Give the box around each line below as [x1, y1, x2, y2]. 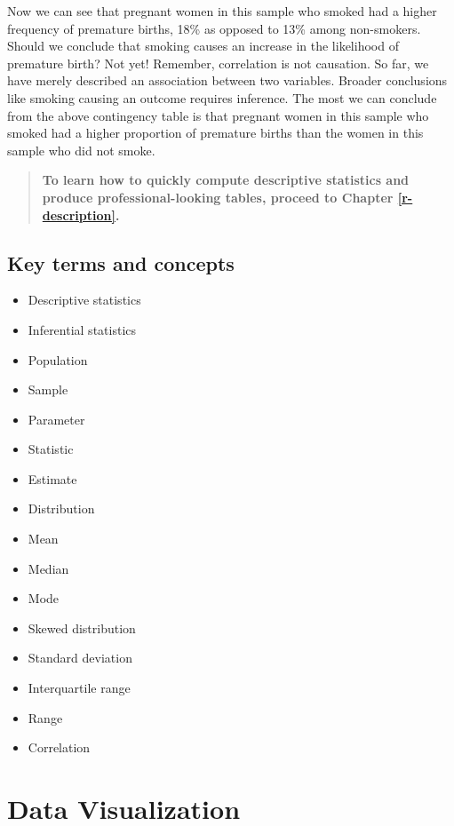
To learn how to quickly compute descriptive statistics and [42, 171, 410, 189]
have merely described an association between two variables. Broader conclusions [7, 71, 448, 90]
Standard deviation [28, 648, 132, 667]
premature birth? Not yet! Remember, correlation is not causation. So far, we [7, 53, 429, 72]
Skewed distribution [28, 618, 136, 637]
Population [28, 350, 88, 369]
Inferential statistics [28, 320, 137, 338]
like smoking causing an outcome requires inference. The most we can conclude [7, 88, 437, 107]
